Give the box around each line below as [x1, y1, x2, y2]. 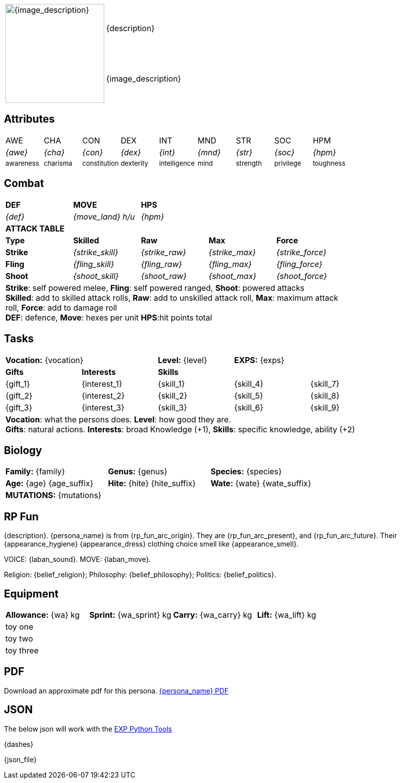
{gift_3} [5, 402, 33, 413]
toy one [5, 622, 34, 632]
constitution [82, 159, 119, 167]
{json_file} [4, 755, 37, 764]
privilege [274, 159, 301, 167]
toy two [5, 634, 33, 644]
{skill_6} [234, 402, 264, 413]
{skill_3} [158, 402, 187, 413]
